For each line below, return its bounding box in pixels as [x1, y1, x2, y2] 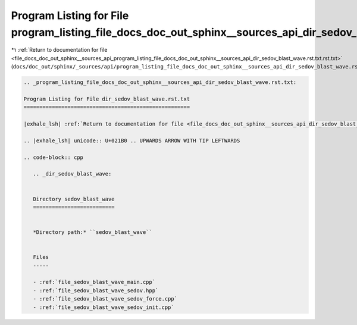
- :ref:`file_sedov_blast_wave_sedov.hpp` [33, 287, 159, 294]
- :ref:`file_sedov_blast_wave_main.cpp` [33, 279, 156, 286]
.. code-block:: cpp [23, 154, 83, 161]
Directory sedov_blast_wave [33, 195, 115, 202]
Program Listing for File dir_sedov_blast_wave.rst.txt [23, 95, 190, 102]
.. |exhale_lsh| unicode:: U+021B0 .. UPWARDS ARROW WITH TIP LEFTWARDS [23, 137, 240, 144]
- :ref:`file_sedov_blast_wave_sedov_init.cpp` [33, 304, 175, 311]
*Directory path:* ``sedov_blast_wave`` [33, 229, 153, 236]
